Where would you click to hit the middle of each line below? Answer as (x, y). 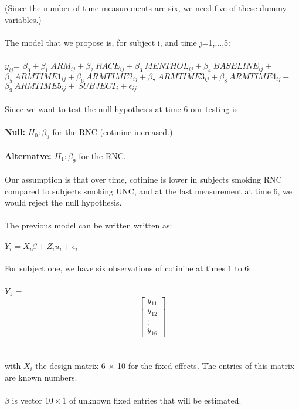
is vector (27, 400)
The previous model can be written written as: (89, 225)
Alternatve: (28, 155)
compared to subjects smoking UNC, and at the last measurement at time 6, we (148, 191)
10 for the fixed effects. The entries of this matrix (206, 366)
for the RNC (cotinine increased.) (113, 132)
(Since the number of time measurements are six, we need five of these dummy (146, 8)
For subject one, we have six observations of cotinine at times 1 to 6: (128, 268)
